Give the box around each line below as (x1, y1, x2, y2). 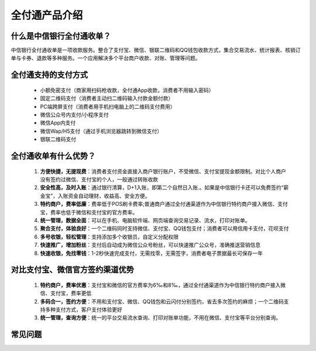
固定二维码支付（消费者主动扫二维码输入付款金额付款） (40, 95, 174, 102)
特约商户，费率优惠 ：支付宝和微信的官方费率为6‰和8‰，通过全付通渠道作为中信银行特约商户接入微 (40, 281, 286, 288)
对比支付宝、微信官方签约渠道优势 (11, 265, 134, 275)
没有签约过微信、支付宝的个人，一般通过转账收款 (40, 176, 158, 183)
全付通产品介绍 (11, 9, 83, 22)
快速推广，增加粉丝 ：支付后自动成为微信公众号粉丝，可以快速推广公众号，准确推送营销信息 (40, 242, 260, 249)
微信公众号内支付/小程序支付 (40, 111, 109, 118)
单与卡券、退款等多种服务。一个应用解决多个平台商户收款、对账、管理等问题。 (11, 54, 201, 61)
